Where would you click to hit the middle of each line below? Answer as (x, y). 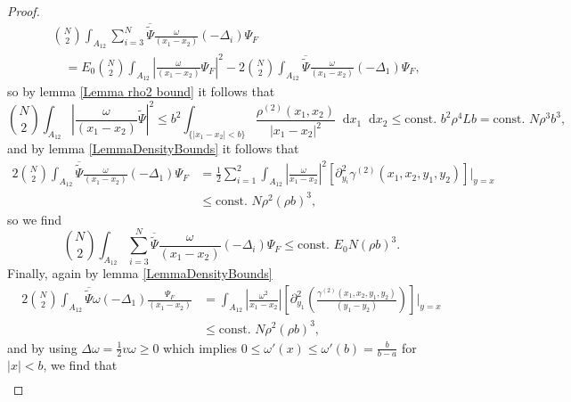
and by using (42, 347)
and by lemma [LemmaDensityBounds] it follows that (153, 148)
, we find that (80, 365)
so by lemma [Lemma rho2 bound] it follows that (141, 91)
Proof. (24, 11)
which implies (200, 347)
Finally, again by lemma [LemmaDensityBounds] (140, 273)
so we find (35, 219)
